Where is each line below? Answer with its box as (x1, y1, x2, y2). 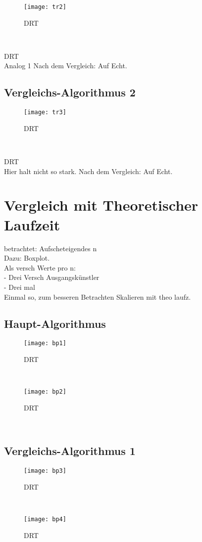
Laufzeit (4, 214, 60, 234)
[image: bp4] (24, 516, 66, 523)
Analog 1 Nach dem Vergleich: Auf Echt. (4, 60, 127, 71)
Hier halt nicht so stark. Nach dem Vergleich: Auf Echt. (4, 166, 173, 176)
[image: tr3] (24, 109, 66, 116)
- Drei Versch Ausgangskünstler (4, 272, 100, 282)
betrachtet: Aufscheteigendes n (4, 243, 97, 253)
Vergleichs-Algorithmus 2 (4, 85, 136, 100)
